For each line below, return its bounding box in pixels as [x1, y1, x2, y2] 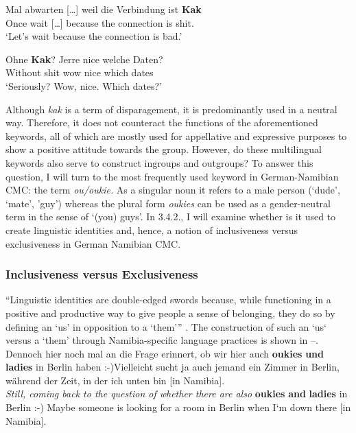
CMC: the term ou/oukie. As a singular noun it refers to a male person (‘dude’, [5, 183, 340, 197]
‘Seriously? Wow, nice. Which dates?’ [5, 78, 163, 93]
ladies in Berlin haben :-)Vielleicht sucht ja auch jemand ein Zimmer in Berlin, [5, 360, 340, 374]
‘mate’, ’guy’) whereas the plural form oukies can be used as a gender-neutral [5, 196, 331, 210]
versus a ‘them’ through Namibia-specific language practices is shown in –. [5, 333, 318, 347]
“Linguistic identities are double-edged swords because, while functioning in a [5, 292, 331, 307]
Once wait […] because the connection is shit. [5, 15, 194, 30]
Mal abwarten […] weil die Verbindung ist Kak [5, 2, 202, 16]
